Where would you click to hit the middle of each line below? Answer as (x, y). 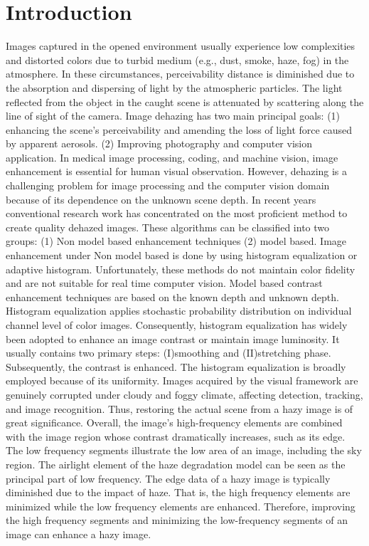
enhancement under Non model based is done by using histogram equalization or (182, 255)
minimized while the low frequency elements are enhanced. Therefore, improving (181, 506)
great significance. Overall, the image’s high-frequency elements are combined (174, 422)
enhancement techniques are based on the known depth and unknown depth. (172, 296)
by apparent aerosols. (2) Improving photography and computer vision (159, 143)
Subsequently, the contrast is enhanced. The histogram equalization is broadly (176, 366)
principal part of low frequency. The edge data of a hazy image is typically (168, 478)
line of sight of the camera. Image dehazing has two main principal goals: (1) (173, 116)
